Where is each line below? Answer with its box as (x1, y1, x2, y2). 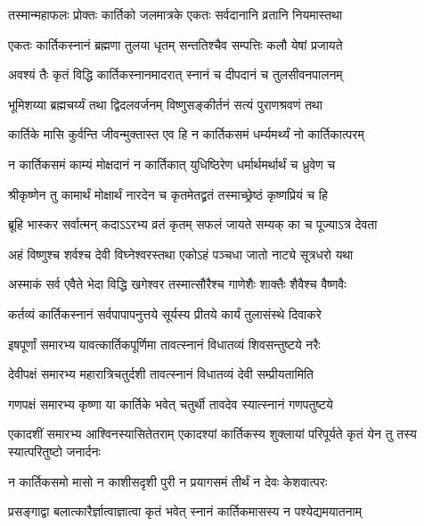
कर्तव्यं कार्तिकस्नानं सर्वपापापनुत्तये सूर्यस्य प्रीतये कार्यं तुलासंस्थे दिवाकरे (8, 304, 322, 323)
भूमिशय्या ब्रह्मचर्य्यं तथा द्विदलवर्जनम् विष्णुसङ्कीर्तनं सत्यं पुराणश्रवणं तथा (8, 95, 322, 113)
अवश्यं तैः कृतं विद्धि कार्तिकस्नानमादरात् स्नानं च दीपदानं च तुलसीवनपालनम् (8, 65, 343, 84)
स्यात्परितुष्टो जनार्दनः (8, 441, 101, 460)
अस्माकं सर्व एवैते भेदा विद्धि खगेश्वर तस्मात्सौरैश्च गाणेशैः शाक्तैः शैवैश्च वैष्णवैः (8, 275, 347, 293)
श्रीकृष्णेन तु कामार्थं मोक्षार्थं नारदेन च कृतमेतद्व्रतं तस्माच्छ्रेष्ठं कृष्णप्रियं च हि (8, 185, 328, 203)
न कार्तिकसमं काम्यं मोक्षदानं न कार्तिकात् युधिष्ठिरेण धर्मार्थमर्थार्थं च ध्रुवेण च (8, 154, 336, 173)
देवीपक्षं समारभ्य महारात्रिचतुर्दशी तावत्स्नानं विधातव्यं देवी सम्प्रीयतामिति (8, 365, 314, 383)
